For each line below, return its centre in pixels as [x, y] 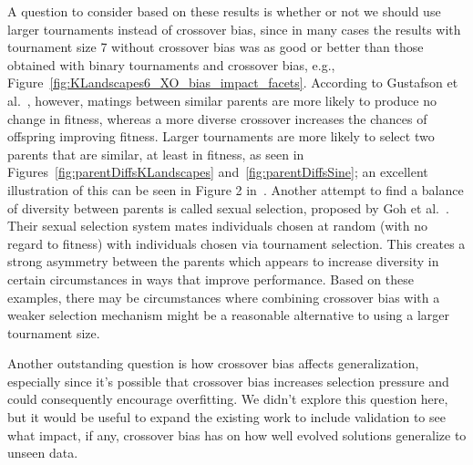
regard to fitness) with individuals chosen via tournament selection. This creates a [236, 243]
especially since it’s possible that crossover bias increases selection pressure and [228, 381]
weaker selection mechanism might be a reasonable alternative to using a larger [229, 315]
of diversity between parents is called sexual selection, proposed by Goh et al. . [228, 207]
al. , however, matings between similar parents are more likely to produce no [222, 100]
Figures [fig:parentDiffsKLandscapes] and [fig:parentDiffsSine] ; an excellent [218, 172]
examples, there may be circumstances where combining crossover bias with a [224, 297]
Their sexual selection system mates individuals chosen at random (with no [218, 226]
